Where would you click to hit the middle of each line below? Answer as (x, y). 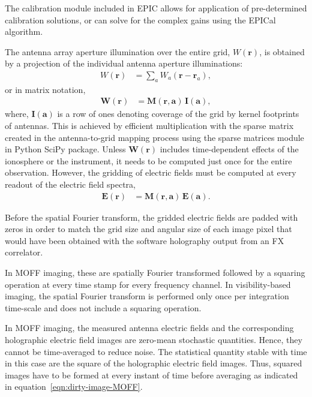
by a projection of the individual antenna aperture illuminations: (124, 63)
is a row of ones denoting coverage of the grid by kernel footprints (178, 114)
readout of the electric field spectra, (70, 184)
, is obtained (282, 51)
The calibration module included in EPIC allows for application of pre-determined (156, 8)
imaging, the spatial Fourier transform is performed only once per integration (147, 296)
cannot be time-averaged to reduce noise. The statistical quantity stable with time (156, 351)
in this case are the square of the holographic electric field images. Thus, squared (154, 363)
